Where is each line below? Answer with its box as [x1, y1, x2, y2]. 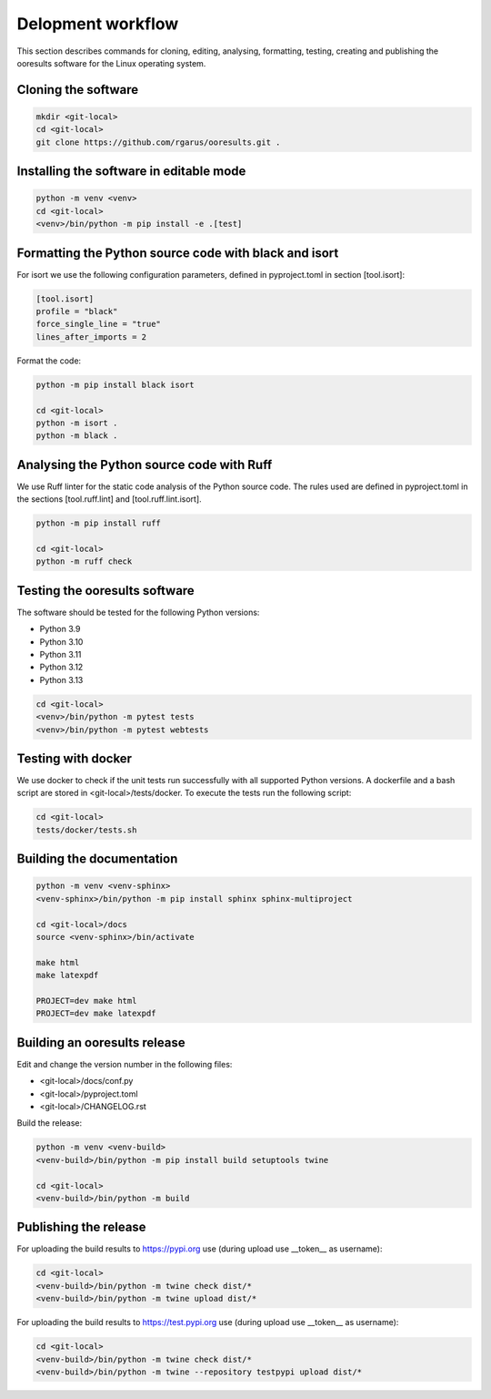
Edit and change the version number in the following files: [16, 1058, 233, 1069]
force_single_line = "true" [35, 319, 161, 330]
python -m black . [35, 431, 118, 441]
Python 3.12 [39, 661, 84, 673]
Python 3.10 [39, 636, 84, 647]
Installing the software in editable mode [16, 164, 246, 179]
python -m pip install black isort [35, 379, 195, 390]
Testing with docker [16, 751, 132, 766]
